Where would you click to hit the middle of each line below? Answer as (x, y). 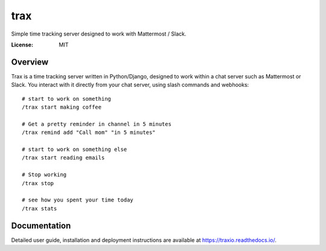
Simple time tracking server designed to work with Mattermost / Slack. (99, 34)
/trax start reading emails (63, 158)
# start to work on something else (75, 149)
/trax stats (40, 208)
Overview (30, 62)
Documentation (41, 225)
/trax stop (38, 183)
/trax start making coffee (62, 107)
